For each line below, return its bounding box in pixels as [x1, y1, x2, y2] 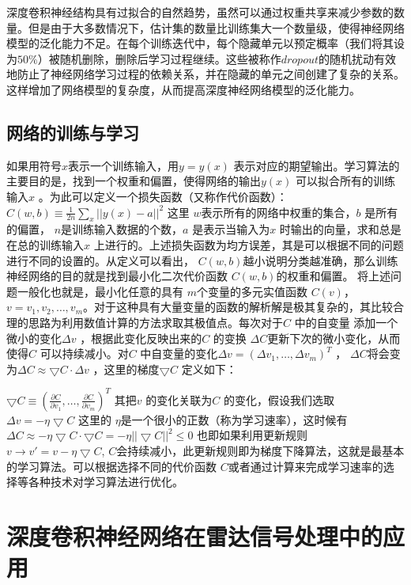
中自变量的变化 [140, 345, 218, 362]
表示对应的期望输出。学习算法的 [233, 157, 400, 173]
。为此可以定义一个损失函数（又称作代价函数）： [38, 188, 288, 204]
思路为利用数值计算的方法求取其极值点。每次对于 [28, 313, 283, 330]
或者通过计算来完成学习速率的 [228, 458, 383, 474]
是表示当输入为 [192, 221, 270, 237]
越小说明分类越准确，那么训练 [243, 252, 398, 268]
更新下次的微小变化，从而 [267, 329, 401, 346]
